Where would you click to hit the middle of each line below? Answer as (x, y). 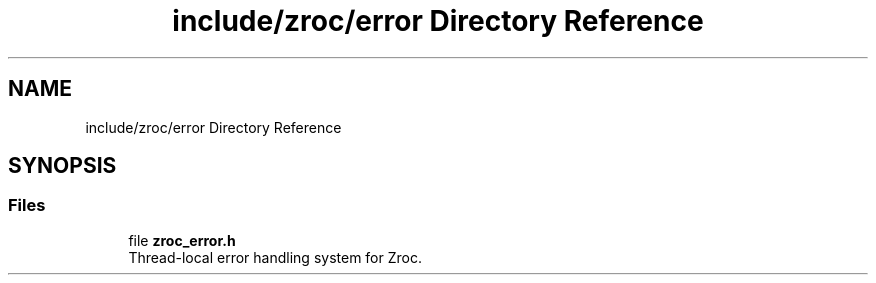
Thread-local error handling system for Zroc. (275, 257)
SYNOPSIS (62, 166)
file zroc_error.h (182, 240)
